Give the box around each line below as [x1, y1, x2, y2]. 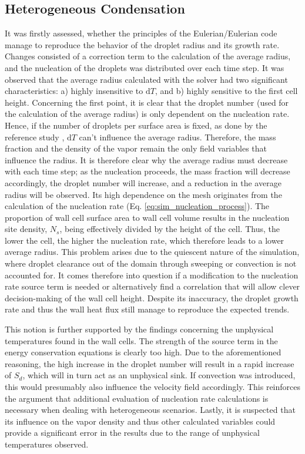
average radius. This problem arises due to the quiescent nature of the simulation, [5, 246, 300, 258]
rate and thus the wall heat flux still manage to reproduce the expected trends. [5, 303, 290, 315]
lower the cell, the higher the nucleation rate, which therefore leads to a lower [5, 234, 284, 246]
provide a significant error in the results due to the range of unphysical [5, 426, 260, 439]
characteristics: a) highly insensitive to [5, 85, 143, 97]
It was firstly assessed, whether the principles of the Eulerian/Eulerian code [5, 27, 277, 39]
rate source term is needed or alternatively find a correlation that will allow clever [5, 280, 300, 292]
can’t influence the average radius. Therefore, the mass [79, 130, 276, 143]
